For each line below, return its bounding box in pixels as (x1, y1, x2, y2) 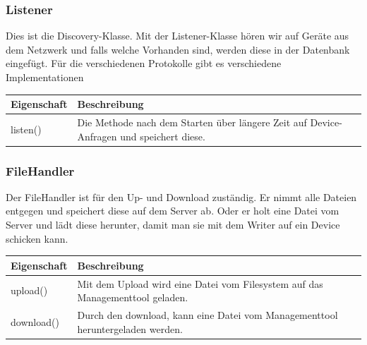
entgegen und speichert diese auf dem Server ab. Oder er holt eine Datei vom (6, 203, 339, 218)
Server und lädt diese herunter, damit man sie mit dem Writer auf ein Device (6, 217, 340, 232)
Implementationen (6, 70, 84, 84)
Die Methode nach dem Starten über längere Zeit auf (77, 114, 307, 129)
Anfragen (77, 128, 117, 143)
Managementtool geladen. (77, 290, 188, 305)
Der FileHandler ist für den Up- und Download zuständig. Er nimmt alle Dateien (6, 189, 357, 204)
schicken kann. (6, 231, 68, 246)
